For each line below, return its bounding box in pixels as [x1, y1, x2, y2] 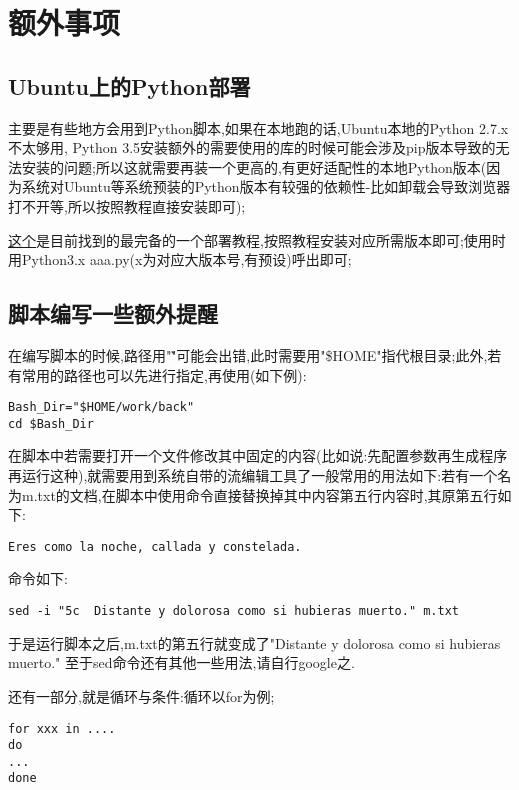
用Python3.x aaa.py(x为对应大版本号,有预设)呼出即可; [8, 249, 352, 270]
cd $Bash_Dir [8, 416, 94, 431]
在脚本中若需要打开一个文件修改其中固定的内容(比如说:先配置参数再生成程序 [8, 445, 508, 466]
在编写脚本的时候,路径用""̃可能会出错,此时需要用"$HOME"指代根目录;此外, [8, 344, 488, 365]
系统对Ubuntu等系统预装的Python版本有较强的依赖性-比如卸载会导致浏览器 [21, 176, 511, 197]
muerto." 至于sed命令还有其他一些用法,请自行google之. [8, 652, 355, 673]
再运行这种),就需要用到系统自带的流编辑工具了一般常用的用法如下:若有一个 [8, 465, 498, 486]
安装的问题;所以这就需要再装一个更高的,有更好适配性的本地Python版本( [21, 156, 487, 177]
